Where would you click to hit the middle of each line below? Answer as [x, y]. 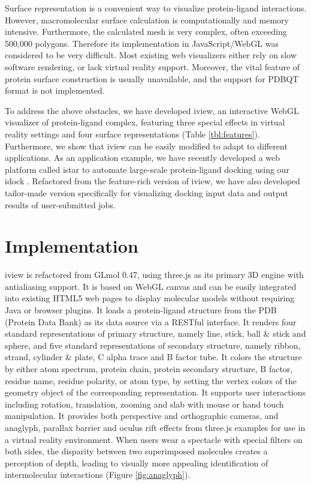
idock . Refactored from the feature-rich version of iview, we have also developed [153, 181]
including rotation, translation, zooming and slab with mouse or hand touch [144, 404]
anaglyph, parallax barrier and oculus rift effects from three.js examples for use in [155, 427]
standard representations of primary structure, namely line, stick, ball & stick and [155, 333]
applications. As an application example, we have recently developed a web [143, 158]
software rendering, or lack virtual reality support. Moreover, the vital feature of [153, 66]
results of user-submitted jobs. [60, 204]
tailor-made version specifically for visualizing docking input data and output [147, 192]
